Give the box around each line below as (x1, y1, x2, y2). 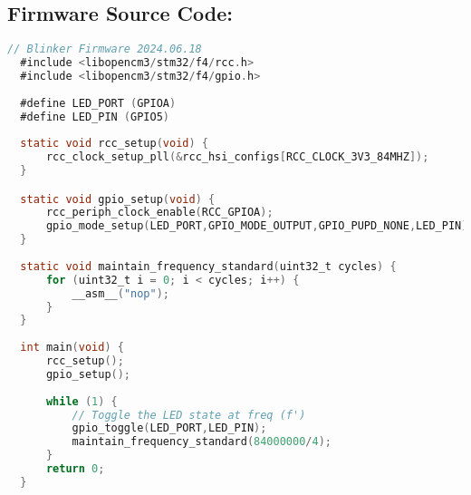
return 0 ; (45, 462, 105, 476)
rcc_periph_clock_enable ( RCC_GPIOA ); (45, 206, 274, 219)
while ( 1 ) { (45, 394, 118, 408)
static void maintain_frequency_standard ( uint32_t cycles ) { (20, 259, 397, 273)
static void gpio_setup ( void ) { (20, 192, 216, 206)
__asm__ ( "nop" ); (72, 286, 169, 300)
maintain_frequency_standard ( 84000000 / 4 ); (72, 435, 332, 449)
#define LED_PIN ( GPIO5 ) (20, 110, 169, 123)
